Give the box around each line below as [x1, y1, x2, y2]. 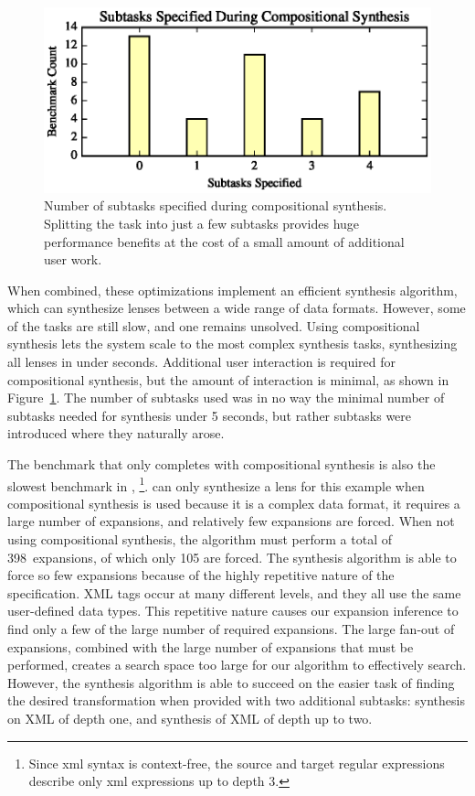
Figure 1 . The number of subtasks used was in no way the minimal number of [7, 388, 445, 407]
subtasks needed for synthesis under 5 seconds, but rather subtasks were [7, 405, 412, 425]
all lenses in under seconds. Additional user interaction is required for [7, 352, 396, 371]
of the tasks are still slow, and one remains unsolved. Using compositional [7, 316, 420, 335]
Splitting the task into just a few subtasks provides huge [44, 213, 360, 232]
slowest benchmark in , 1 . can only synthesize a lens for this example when [7, 473, 425, 495]
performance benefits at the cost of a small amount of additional [44, 231, 405, 251]
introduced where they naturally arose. [7, 424, 225, 443]
